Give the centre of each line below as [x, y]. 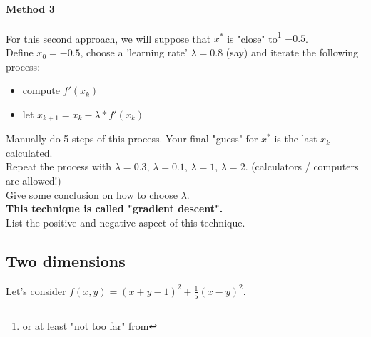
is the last [296, 139]
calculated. [29, 152]
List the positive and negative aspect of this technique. [126, 222]
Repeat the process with [59, 166]
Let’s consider [36, 290]
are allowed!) [34, 181]
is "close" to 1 [254, 37]
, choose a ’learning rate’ [134, 52]
